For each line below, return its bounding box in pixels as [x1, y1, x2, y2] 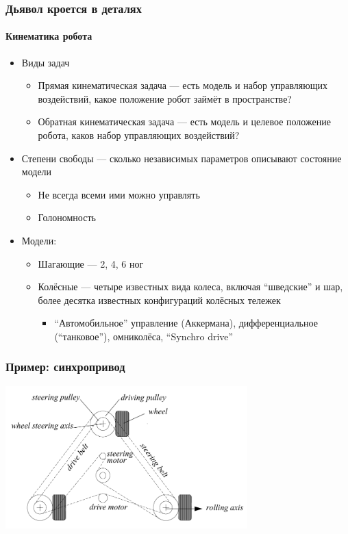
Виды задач [21, 55, 70, 69]
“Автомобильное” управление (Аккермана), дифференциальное [54, 316, 318, 330]
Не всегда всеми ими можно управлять [38, 187, 200, 201]
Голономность [38, 210, 96, 225]
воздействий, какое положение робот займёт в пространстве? [38, 91, 292, 105]
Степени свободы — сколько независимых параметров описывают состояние [21, 151, 342, 165]
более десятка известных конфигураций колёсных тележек [38, 292, 281, 307]
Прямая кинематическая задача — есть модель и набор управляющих [38, 78, 327, 92]
